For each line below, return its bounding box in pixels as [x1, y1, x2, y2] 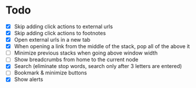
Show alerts [14, 76, 44, 83]
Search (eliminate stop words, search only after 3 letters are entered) [14, 63, 182, 70]
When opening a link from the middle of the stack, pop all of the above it [14, 43, 190, 50]
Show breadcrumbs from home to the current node [14, 56, 139, 63]
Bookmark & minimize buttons [14, 69, 87, 76]
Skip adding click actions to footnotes [14, 30, 106, 36]
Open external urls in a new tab [14, 36, 91, 43]
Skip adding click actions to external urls [14, 23, 113, 30]
